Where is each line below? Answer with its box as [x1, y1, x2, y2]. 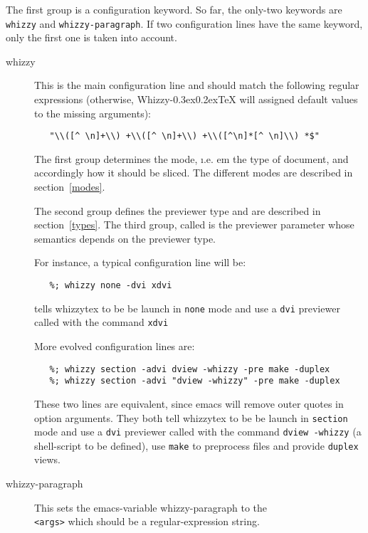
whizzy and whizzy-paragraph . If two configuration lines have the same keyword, [6, 16, 363, 31]
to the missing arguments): [34, 105, 151, 120]
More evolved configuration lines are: [34, 339, 195, 353]
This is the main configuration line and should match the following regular [34, 78, 359, 93]
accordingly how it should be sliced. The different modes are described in [34, 165, 353, 180]
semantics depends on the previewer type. [34, 231, 216, 246]
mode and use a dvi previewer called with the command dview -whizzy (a [34, 424, 362, 439]
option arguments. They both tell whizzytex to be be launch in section [34, 410, 348, 425]
